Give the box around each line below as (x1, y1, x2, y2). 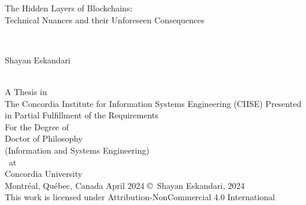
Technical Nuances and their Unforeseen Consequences (5, 13, 205, 26)
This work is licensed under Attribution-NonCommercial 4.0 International (5, 191, 275, 203)
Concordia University (5, 167, 82, 180)
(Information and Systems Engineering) (5, 143, 149, 156)
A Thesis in (5, 85, 47, 97)
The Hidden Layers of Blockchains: (5, 2, 133, 14)
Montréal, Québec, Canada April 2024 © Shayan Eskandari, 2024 (5, 179, 245, 191)
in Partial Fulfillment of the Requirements (5, 109, 159, 121)
